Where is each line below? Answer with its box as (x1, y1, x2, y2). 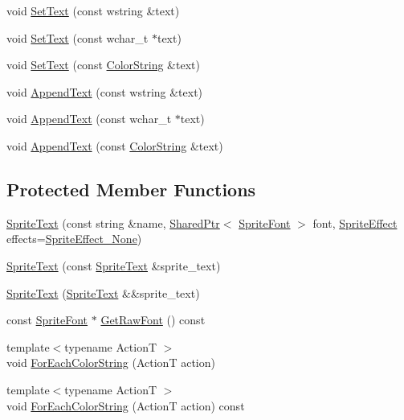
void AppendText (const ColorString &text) (6, 137, 223, 154)
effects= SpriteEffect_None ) (6, 230, 142, 247)
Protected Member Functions (6, 176, 256, 201)
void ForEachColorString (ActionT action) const (6, 397, 245, 414)
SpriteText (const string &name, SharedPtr (6, 214, 220, 231)
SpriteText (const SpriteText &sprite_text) (6, 257, 221, 274)
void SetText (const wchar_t (6, 29, 149, 46)
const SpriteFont (6, 311, 88, 328)
